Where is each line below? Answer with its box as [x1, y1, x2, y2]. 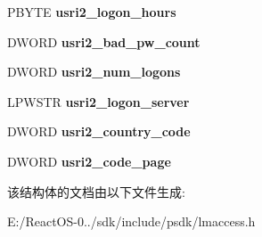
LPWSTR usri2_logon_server [7, 92, 190, 110]
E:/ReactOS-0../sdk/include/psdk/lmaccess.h [7, 212, 256, 231]
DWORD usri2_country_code [7, 122, 191, 141]
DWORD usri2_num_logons [7, 62, 181, 81]
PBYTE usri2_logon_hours [7, 3, 176, 20]
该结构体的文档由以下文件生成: [7, 182, 185, 200]
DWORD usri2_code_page [7, 151, 171, 170]
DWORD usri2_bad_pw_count [7, 32, 201, 51]
